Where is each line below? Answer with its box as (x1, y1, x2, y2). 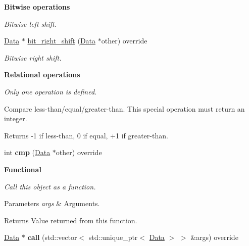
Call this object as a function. (4, 181, 96, 191)
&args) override (190, 232, 238, 242)
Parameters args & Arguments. (4, 198, 100, 209)
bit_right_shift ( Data (27, 35, 96, 46)
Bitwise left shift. (4, 18, 57, 29)
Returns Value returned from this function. (4, 215, 137, 225)
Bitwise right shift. (4, 52, 62, 63)
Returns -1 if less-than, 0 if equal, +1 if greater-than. (4, 130, 168, 140)
